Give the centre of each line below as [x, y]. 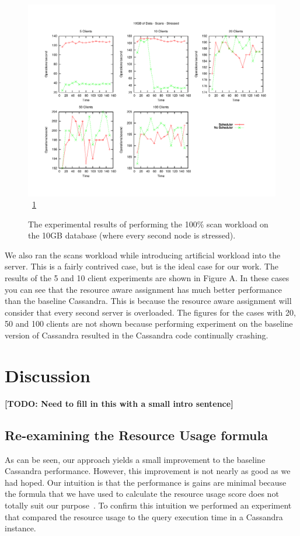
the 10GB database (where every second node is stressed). [132, 235]
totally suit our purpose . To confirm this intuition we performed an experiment [148, 505]
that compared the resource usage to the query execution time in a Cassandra [144, 516]
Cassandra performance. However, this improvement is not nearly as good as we [148, 471]
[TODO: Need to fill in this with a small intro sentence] [119, 403]
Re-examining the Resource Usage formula [136, 435]
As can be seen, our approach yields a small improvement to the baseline [135, 459]
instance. [20, 528]
